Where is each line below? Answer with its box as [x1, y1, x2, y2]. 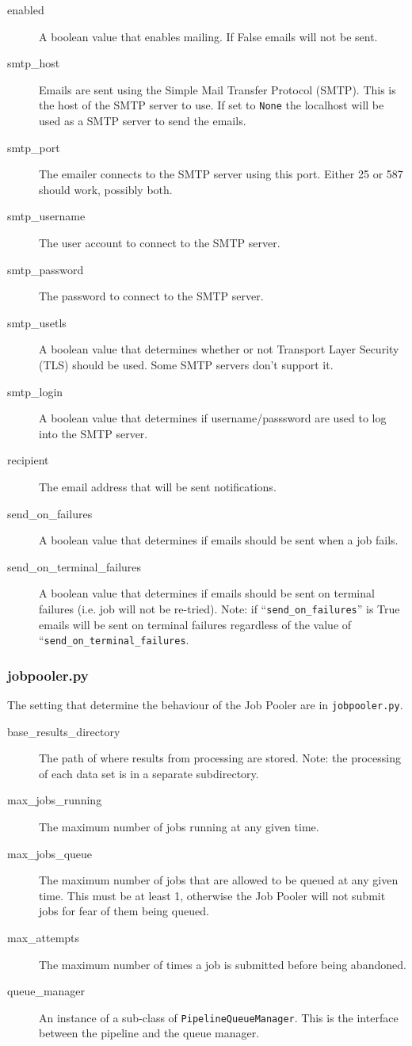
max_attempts [7, 930, 80, 946]
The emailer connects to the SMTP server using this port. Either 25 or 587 [39, 166, 403, 182]
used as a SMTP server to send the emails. [39, 113, 246, 129]
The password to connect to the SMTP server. [39, 288, 264, 304]
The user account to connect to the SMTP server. [39, 235, 280, 250]
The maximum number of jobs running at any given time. [39, 819, 319, 835]
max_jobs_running [7, 792, 102, 808]
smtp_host [7, 55, 60, 71]
